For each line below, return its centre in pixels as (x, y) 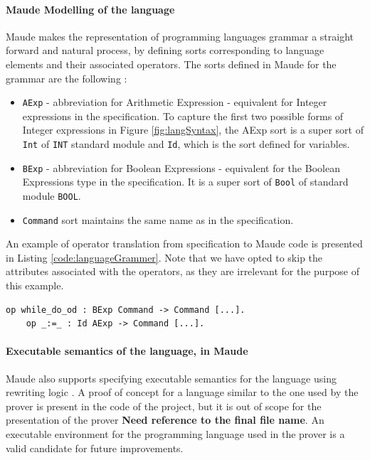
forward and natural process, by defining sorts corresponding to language (165, 50)
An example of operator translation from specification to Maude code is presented (184, 244)
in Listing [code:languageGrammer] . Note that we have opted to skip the (164, 257)
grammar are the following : (67, 78)
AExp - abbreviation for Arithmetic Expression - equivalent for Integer (175, 102)
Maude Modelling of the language (90, 9)
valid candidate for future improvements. (95, 448)
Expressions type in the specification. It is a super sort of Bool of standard (185, 182)
